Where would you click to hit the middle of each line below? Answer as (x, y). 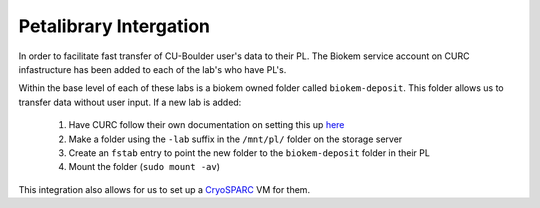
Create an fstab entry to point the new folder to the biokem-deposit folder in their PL (249, 152)
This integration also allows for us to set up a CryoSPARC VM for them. (164, 189)
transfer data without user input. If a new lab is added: (130, 102)
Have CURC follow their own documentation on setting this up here (206, 125)
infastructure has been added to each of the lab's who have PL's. (152, 69)
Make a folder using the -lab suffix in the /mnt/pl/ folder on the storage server (235, 139)
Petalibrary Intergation (114, 26)
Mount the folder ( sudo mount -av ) (144, 167)
